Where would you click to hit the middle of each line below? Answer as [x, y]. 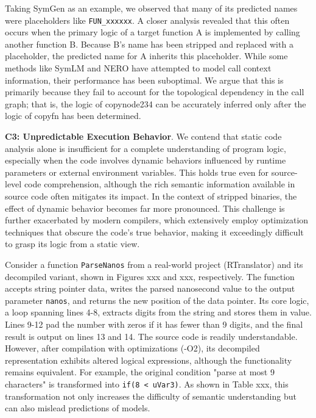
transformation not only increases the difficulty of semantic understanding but [151, 396]
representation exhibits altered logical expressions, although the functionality [149, 360]
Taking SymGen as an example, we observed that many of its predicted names [151, 8]
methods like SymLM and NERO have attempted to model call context [138, 68]
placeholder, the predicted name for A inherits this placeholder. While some [146, 56]
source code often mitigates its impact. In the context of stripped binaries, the [151, 196]
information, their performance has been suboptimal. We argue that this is [144, 80]
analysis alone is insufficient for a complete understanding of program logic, [146, 148]
